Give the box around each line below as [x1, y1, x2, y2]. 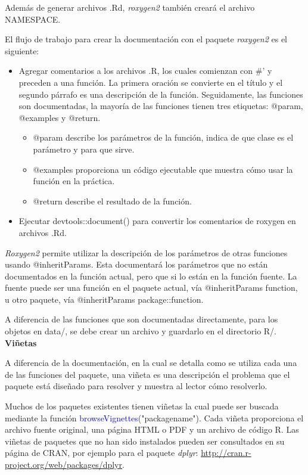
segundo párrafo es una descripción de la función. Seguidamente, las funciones [18, 88, 303, 100]
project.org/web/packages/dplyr [5, 458, 122, 470]
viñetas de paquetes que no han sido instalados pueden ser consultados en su [5, 434, 285, 447]
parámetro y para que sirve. [33, 142, 135, 155]
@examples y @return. [18, 111, 101, 123]
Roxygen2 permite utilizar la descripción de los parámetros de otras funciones [5, 246, 288, 259]
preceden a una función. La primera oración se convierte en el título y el [18, 76, 283, 88]
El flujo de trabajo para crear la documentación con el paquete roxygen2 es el [5, 33, 287, 45]
